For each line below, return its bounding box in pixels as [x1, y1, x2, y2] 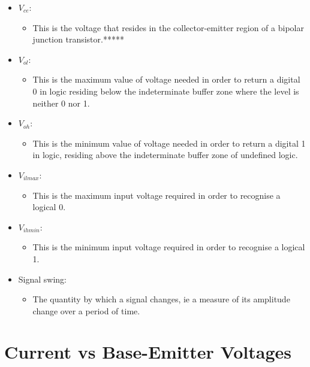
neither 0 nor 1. [32, 96, 90, 109]
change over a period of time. [32, 304, 140, 317]
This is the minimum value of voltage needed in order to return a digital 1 [32, 137, 306, 149]
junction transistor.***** [32, 33, 124, 46]
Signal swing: [18, 272, 67, 285]
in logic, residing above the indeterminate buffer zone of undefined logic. [32, 148, 298, 161]
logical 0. [32, 201, 66, 213]
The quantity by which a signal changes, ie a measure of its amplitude [32, 293, 290, 305]
